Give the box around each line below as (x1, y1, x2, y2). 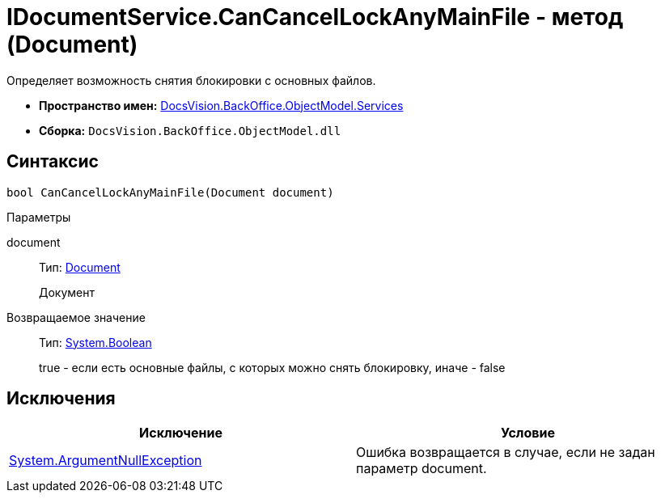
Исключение (139, 425, 222, 442)
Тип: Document (39, 260, 121, 274)
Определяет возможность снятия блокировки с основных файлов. (6, 73, 376, 87)
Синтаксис (6, 151, 99, 172)
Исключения (6, 388, 116, 409)
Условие (501, 425, 555, 442)
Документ (39, 285, 95, 299)
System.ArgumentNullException (9, 452, 202, 469)
